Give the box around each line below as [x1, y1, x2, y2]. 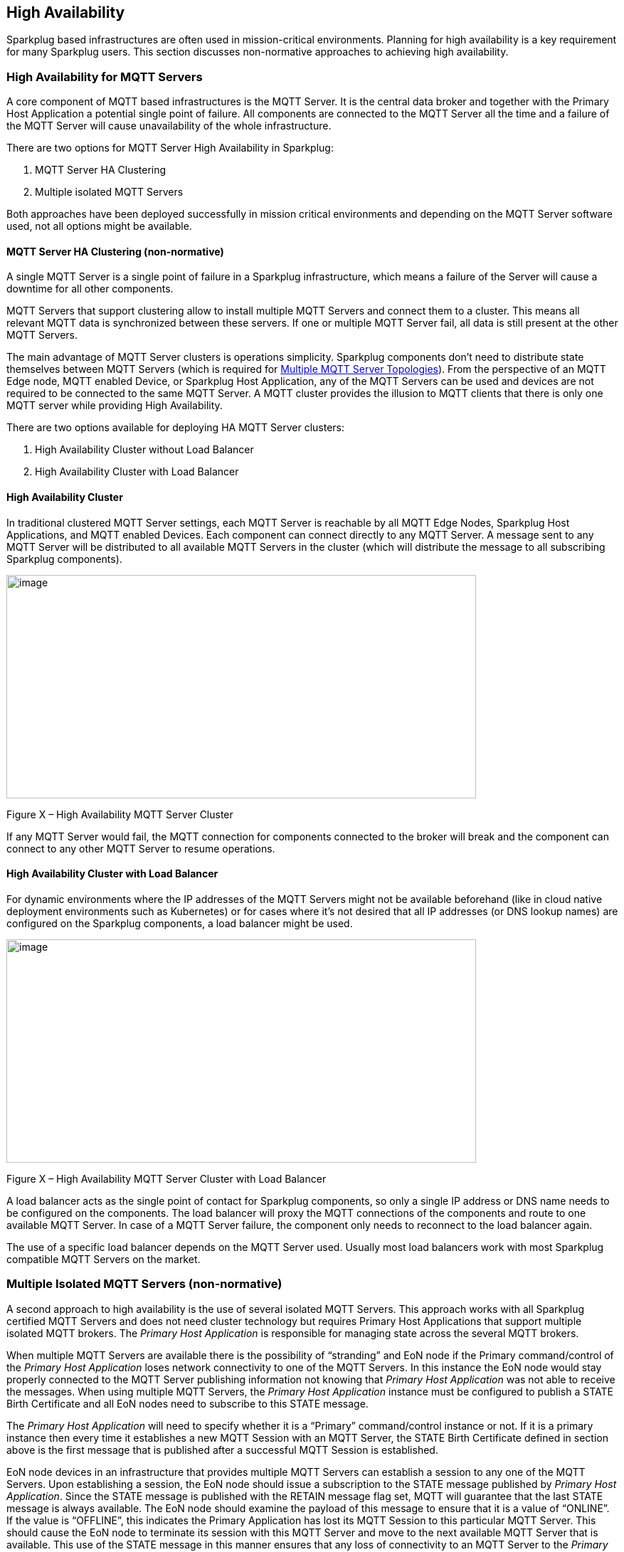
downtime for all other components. [6, 283, 174, 295]
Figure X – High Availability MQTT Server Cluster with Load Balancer [6, 1172, 327, 1185]
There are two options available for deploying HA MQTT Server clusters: [6, 421, 345, 434]
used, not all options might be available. [6, 220, 192, 233]
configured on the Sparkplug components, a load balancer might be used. [6, 917, 353, 929]
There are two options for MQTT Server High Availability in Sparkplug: [6, 142, 334, 154]
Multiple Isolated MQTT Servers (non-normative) [6, 1277, 282, 1292]
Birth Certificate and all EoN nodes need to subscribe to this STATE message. [6, 1397, 369, 1410]
